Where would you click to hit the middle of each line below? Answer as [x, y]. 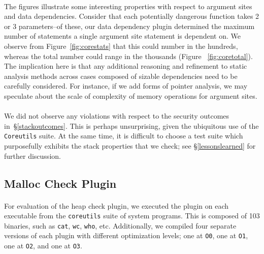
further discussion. [32, 156]
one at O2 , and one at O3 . [43, 246]
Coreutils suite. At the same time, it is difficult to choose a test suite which [124, 136]
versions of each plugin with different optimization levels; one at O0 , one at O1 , [126, 235]
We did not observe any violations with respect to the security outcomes [117, 116]
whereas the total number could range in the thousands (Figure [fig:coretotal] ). [128, 56]
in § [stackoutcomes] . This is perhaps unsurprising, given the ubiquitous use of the [131, 125]
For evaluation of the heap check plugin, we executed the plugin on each [117, 205]
